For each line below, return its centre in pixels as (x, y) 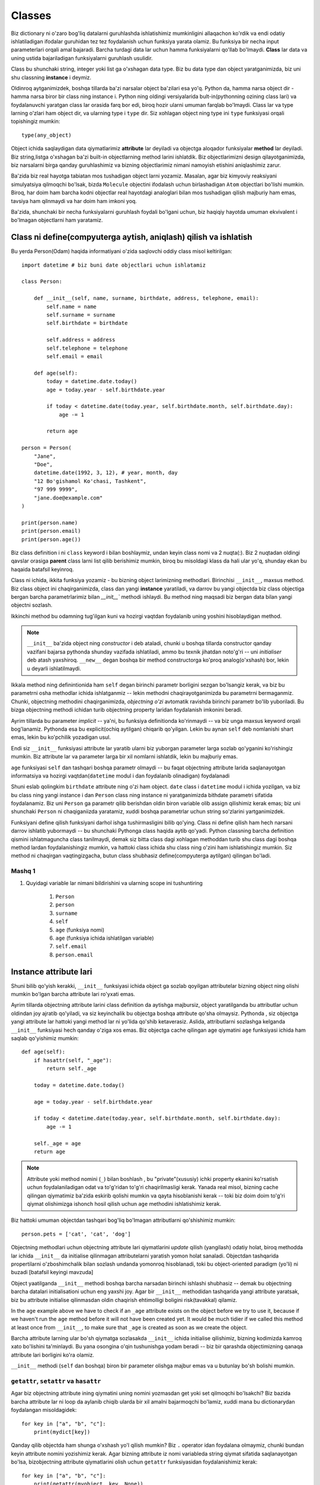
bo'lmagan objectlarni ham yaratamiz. (57, 220)
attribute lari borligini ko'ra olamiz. (52, 1355)
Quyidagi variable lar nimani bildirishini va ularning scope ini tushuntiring (114, 883)
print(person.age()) (51, 539)
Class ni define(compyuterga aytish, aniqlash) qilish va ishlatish (132, 237)
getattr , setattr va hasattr (56, 1381)
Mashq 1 (23, 871)
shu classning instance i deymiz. (51, 77)
